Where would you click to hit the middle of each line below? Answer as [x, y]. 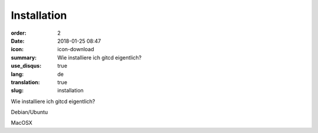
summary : [24, 57]
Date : [18, 41]
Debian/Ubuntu [29, 112]
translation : [26, 82]
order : [19, 33]
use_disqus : [26, 66]
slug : [17, 91]
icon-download [76, 49]
